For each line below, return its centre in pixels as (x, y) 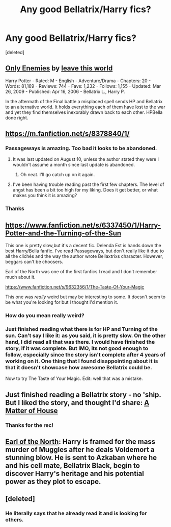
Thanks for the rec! (30, 425)
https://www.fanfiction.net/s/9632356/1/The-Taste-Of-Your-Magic (75, 287)
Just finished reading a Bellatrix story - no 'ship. (83, 394)
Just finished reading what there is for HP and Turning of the (81, 329)
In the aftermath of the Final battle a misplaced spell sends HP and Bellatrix (84, 101)
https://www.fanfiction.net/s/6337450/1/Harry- (83, 225)
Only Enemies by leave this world (59, 68)
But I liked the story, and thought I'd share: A (77, 403)
